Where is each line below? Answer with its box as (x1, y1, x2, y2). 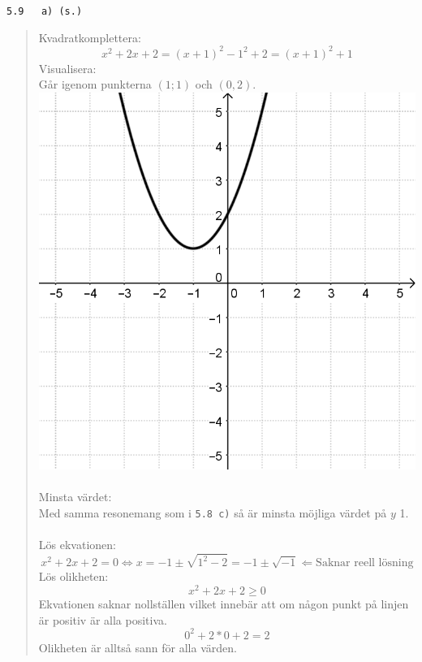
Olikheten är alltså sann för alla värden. (38, 638, 237, 656)
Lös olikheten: (38, 568, 109, 585)
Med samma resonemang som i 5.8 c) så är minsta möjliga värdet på (38, 504, 387, 521)
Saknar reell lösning (316, 557, 414, 569)
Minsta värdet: (38, 488, 112, 505)
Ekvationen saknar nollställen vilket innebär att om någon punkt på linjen (38, 595, 409, 612)
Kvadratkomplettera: (38, 28, 141, 45)
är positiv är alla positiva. (38, 611, 167, 628)
